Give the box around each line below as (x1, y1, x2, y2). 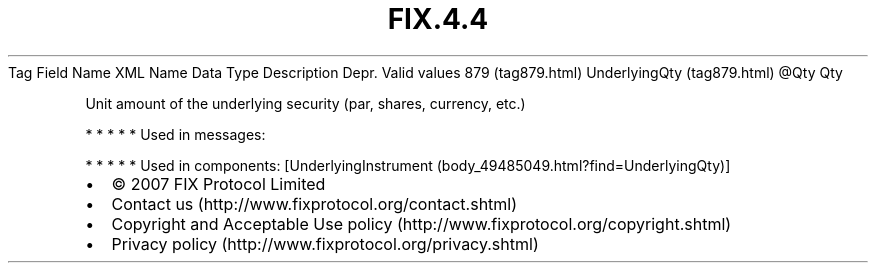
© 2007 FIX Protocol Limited (111, 173, 326, 194)
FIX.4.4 (387, 2, 489, 36)
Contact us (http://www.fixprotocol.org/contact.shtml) (111, 193, 518, 214)
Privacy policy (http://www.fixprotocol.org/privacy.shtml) (111, 233, 539, 254)
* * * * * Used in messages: (85, 125, 266, 143)
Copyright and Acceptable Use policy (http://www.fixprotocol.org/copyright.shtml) (111, 213, 732, 234)
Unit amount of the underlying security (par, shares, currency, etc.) (85, 94, 526, 112)
